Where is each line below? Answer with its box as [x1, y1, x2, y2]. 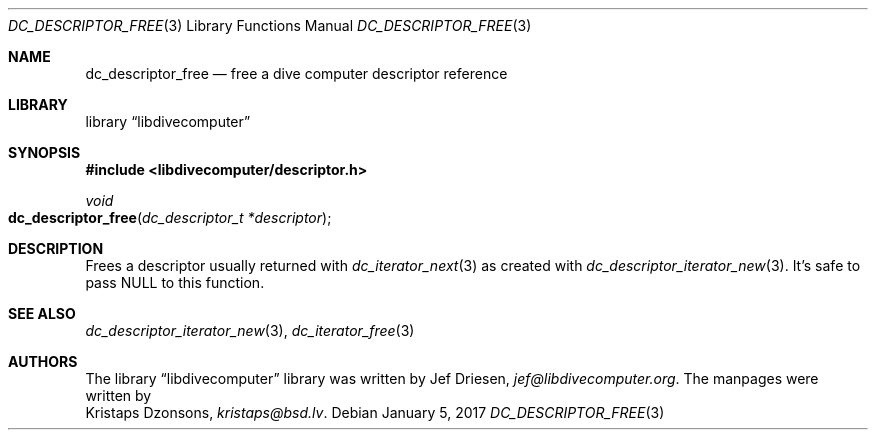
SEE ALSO [8, 305, 76, 322]
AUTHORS [8, 353, 78, 370]
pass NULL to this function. [85, 274, 265, 291]
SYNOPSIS [8, 144, 81, 161]
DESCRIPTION [8, 240, 104, 257]
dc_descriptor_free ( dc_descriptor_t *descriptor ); [8, 209, 332, 226]
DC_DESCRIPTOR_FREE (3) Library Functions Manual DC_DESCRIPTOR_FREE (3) [8, 17, 532, 34]
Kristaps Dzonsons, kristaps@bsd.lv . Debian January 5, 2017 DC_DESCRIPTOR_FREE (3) [85, 404, 665, 421]
